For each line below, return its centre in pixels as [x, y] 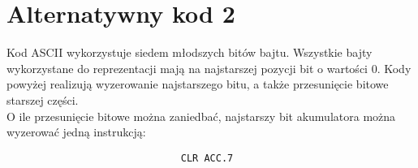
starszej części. [43, 99]
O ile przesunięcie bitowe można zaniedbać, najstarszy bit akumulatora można [201, 116]
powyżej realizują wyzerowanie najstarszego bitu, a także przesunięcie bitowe [198, 84]
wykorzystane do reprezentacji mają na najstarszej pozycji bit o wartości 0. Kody [209, 68]
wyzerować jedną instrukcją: [76, 132]
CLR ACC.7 [207, 158]
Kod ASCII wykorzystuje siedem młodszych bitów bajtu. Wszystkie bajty [190, 52]
